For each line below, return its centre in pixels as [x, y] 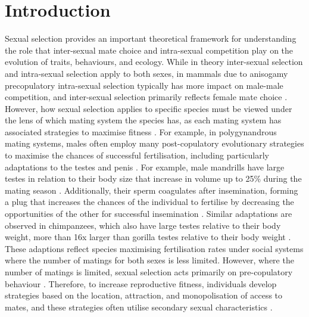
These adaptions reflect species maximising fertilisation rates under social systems [154, 248]
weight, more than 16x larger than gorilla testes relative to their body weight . [148, 237]
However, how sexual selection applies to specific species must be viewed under [149, 108]
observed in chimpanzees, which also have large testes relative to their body [143, 225]
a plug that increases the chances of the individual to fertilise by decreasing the [149, 202]
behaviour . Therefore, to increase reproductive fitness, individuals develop [141, 283]
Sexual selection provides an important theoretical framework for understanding [151, 38]
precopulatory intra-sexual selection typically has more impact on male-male [144, 85]
